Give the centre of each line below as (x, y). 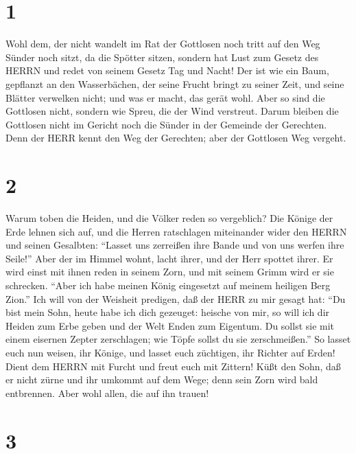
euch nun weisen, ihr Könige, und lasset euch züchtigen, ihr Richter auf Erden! (170, 352)
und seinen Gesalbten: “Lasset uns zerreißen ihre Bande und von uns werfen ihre (175, 245)
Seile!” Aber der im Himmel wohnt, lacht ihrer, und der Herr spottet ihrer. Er (169, 258)
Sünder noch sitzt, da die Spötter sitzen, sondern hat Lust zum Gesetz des (162, 57)
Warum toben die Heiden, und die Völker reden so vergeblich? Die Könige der (169, 218)
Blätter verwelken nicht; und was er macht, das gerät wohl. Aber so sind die (165, 97)
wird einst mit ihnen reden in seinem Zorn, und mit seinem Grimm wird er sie (170, 272)
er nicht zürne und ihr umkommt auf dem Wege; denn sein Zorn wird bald (162, 379)
